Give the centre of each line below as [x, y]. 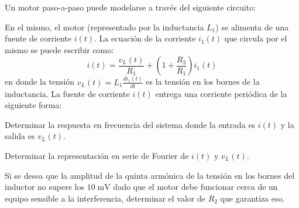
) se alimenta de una [252, 27]
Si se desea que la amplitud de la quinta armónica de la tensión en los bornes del [150, 175]
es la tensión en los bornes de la [203, 82]
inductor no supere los [44, 187]
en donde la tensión [40, 82]
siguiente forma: [33, 105]
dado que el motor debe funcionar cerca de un [195, 187]
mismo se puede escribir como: [59, 49]
